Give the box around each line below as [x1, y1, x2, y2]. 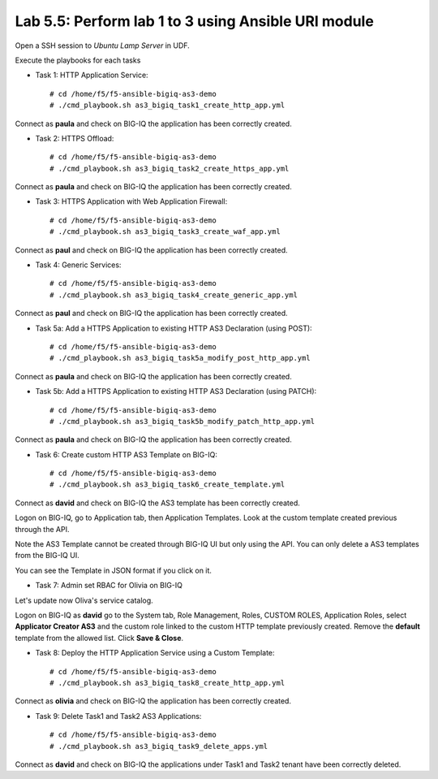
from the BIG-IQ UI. [15, 551, 80, 560]
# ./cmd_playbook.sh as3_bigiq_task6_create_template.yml [49, 480, 286, 489]
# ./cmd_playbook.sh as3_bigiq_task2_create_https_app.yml [49, 163, 290, 173]
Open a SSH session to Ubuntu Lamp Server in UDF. [15, 41, 190, 50]
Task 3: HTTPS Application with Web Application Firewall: [35, 197, 228, 206]
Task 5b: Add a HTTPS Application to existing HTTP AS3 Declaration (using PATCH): [35, 387, 317, 396]
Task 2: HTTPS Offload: [35, 133, 114, 143]
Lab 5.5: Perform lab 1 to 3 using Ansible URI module [15, 12, 375, 30]
